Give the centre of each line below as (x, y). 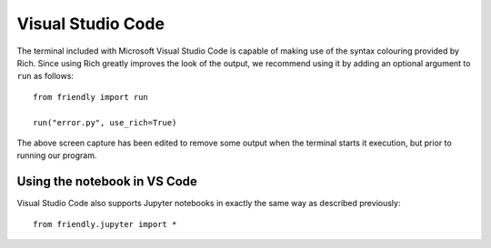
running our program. (57, 155)
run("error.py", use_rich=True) (105, 122)
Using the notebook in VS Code (107, 182)
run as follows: (45, 76)
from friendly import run (91, 97)
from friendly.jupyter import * (105, 224)
